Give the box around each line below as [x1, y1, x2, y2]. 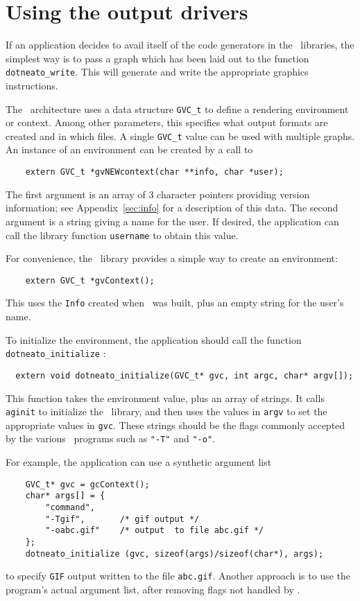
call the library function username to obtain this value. [6, 227, 239, 242]
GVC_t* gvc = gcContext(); [25, 479, 150, 489]
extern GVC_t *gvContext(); [25, 275, 155, 286]
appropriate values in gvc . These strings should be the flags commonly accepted [6, 417, 345, 432]
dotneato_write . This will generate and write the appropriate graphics [6, 64, 309, 79]
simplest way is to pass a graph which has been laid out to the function [6, 51, 309, 65]
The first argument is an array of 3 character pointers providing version [6, 186, 310, 201]
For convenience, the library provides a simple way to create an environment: [6, 251, 338, 265]
